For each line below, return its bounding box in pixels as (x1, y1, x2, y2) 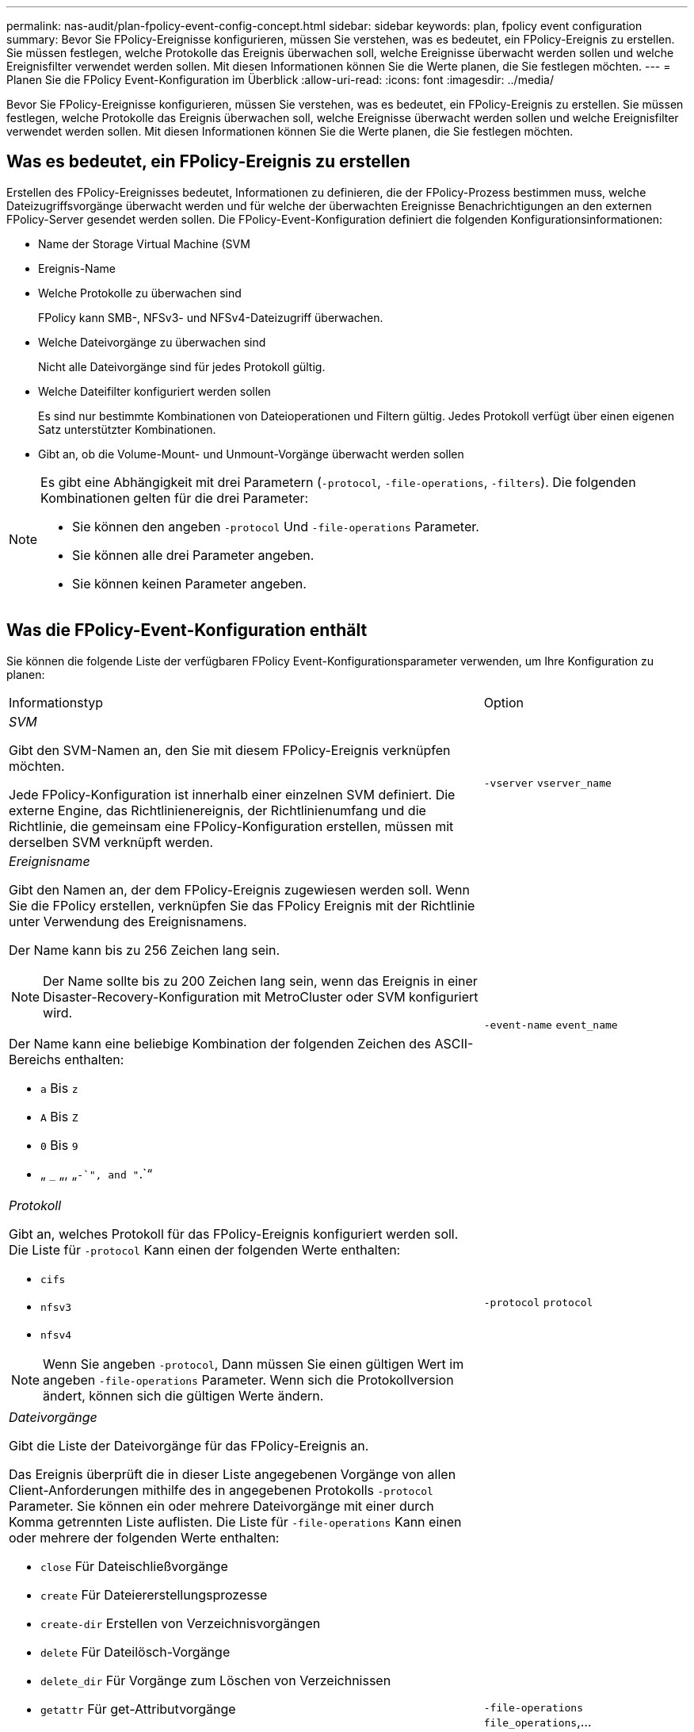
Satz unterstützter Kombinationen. (38, 422, 216, 436)
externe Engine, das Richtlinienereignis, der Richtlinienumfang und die (9, 802, 426, 818)
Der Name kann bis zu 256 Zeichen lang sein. (9, 941, 280, 958)
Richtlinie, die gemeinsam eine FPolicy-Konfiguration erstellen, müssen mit (9, 818, 454, 834)
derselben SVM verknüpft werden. (9, 833, 214, 850)
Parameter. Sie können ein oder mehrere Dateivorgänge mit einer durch (9, 1497, 434, 1514)
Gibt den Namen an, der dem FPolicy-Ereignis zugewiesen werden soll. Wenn (9, 881, 470, 898)
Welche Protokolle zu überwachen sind (38, 285, 242, 300)
